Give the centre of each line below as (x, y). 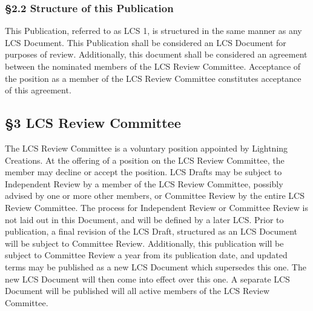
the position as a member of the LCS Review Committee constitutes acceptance (153, 78)
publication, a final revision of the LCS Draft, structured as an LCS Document (151, 231)
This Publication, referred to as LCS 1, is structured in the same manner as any (153, 31)
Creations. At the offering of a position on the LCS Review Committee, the (145, 160)
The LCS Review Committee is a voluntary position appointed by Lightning (147, 148)
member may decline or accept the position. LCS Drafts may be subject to (143, 172)
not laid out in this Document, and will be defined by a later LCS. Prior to (144, 219)
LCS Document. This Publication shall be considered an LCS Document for (146, 42)
